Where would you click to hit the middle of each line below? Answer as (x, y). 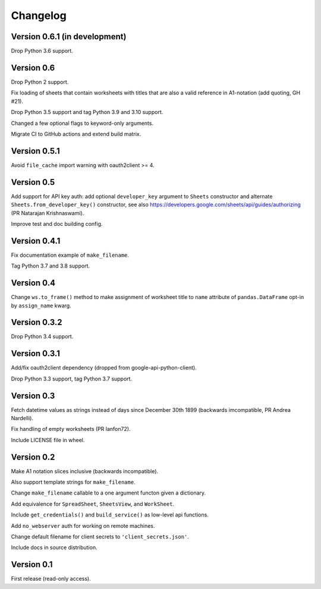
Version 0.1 (32, 565)
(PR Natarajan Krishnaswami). (48, 213)
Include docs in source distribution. (54, 547)
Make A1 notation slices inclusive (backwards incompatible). (85, 471)
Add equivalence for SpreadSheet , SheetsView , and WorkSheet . (93, 504)
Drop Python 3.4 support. (42, 336)
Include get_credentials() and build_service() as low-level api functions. (110, 515)
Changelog (39, 15)
